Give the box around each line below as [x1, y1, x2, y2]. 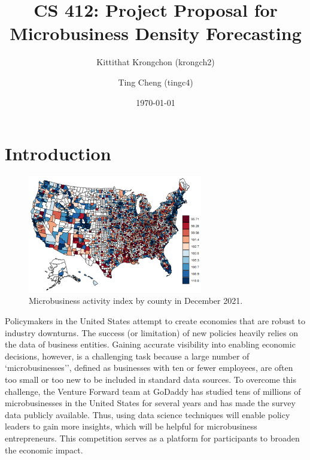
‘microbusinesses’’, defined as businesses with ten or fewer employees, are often [5, 361, 293, 374]
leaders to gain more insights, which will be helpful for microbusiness [5, 420, 257, 432]
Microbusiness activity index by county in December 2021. [29, 294, 243, 307]
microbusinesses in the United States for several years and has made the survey [5, 397, 296, 409]
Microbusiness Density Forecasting [10, 21, 302, 45]
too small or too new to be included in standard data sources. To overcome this [5, 373, 297, 386]
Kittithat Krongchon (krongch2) [96, 56, 215, 68]
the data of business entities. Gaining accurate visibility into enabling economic [5, 338, 296, 351]
